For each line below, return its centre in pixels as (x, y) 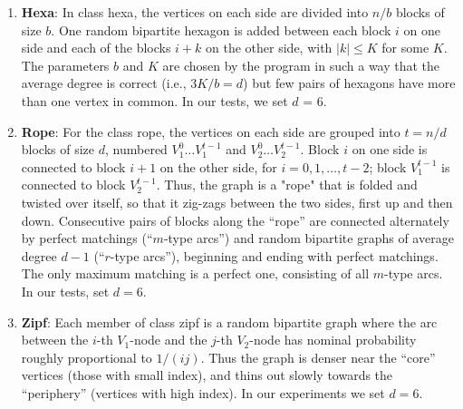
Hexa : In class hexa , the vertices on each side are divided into (195, 12)
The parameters (65, 65)
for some (405, 48)
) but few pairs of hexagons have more (349, 83)
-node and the (169, 340)
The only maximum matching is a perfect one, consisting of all (195, 273)
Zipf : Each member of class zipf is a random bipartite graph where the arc (229, 321)
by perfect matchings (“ (87, 238)
